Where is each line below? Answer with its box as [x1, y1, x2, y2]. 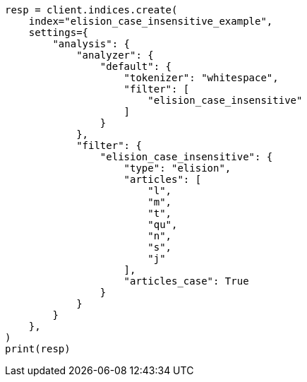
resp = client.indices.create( [5, 4, 178, 16]
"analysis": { [52, 38, 131, 49]
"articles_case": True [124, 275, 249, 287]
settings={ [28, 27, 89, 38]
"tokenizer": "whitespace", [124, 72, 279, 83]
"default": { [100, 61, 172, 72]
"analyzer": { [76, 49, 154, 61]
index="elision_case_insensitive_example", [28, 16, 273, 27]
